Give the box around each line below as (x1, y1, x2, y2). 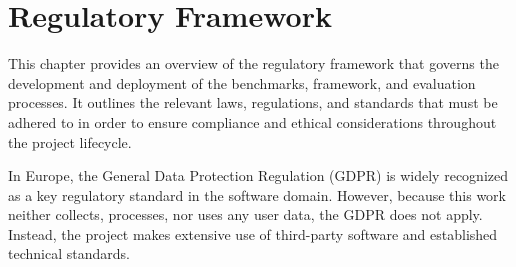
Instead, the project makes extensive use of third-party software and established (8, 223, 498, 244)
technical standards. (8, 243, 130, 264)
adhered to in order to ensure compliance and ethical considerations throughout (8, 111, 497, 132)
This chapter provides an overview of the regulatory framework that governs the (8, 53, 499, 74)
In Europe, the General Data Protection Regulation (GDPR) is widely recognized (8, 165, 508, 186)
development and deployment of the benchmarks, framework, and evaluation (8, 72, 476, 93)
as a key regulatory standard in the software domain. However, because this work (8, 184, 506, 205)
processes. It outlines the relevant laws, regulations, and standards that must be (8, 92, 498, 113)
